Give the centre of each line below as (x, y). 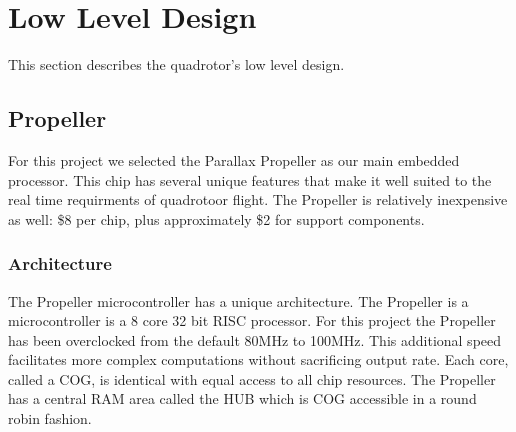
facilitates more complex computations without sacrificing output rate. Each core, (258, 359)
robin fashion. (50, 418)
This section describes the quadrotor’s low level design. (176, 64)
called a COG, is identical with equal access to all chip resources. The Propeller (252, 378)
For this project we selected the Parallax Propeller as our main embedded (234, 159)
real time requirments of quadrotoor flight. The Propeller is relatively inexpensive (258, 199)
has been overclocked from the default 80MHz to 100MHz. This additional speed (255, 339)
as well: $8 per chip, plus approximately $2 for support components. (216, 218)
